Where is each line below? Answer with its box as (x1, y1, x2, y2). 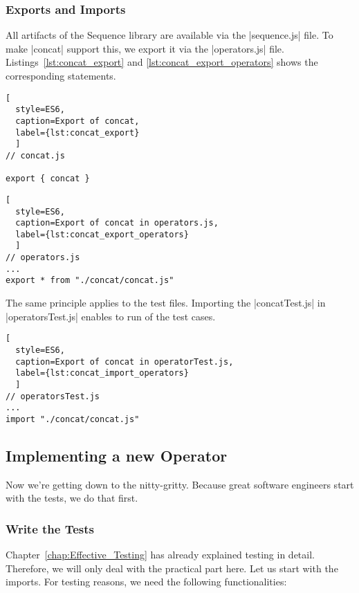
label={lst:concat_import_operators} (15, 368, 189, 378)
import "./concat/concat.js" (6, 414, 140, 424)
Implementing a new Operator (6, 444, 228, 466)
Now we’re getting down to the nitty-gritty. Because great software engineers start (6, 477, 354, 491)
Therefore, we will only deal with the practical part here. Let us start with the (6, 560, 338, 575)
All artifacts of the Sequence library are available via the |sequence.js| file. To (6, 28, 333, 42)
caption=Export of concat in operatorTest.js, (15, 356, 234, 367)
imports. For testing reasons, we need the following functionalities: (6, 574, 287, 589)
